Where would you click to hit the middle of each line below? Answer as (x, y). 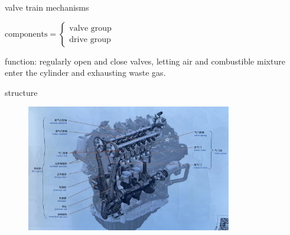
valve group (90, 29)
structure (21, 92)
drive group (90, 40)
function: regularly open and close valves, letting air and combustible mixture (145, 61)
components (26, 34)
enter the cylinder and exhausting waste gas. (85, 73)
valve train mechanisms (47, 7)
